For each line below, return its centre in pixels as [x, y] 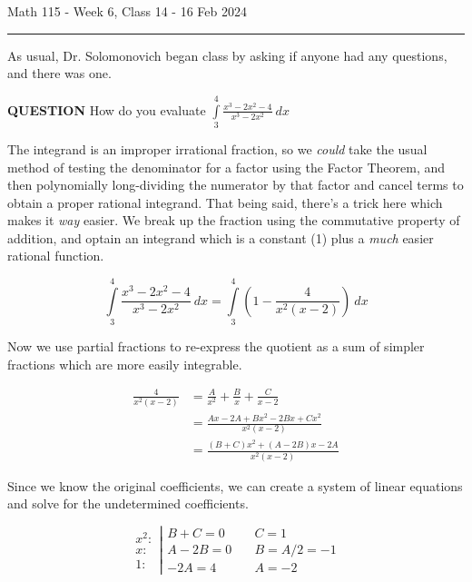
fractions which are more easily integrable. [125, 364]
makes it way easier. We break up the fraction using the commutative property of [234, 220]
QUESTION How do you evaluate [107, 109]
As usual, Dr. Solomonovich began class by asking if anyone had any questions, [227, 55]
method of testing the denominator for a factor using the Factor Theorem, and [226, 167]
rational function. [56, 256]
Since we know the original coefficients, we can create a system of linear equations [235, 485]
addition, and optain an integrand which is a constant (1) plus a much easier [221, 237]
